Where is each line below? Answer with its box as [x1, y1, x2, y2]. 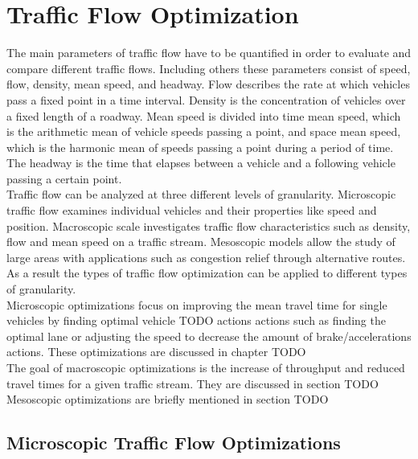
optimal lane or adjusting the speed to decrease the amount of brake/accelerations [6, 327, 412, 344]
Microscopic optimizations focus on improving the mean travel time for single [6, 296, 387, 313]
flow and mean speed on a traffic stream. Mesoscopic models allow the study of [6, 233, 395, 250]
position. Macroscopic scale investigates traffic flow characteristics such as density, [6, 217, 411, 234]
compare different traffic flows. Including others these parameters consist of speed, [6, 59, 411, 76]
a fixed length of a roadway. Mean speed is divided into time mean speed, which [6, 107, 401, 124]
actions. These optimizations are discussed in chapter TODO [6, 343, 306, 360]
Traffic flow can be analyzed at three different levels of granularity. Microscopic [6, 186, 396, 203]
